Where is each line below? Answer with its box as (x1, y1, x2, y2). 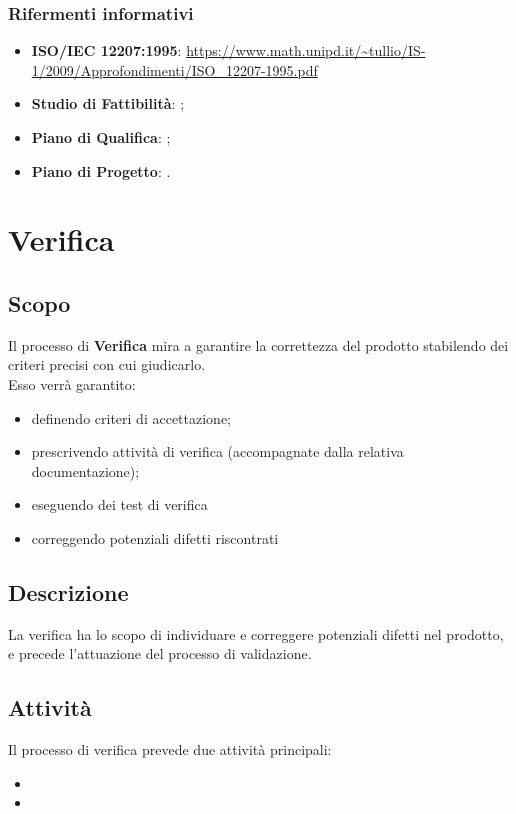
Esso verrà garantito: (8, 373, 136, 394)
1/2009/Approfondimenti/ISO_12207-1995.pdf (31, 59, 318, 80)
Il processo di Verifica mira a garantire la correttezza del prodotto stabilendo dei (8, 334, 509, 355)
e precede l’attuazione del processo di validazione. (8, 643, 312, 664)
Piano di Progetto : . (31, 160, 171, 181)
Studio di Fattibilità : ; (31, 93, 185, 114)
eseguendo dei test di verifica (31, 494, 208, 515)
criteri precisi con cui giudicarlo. (8, 354, 206, 375)
